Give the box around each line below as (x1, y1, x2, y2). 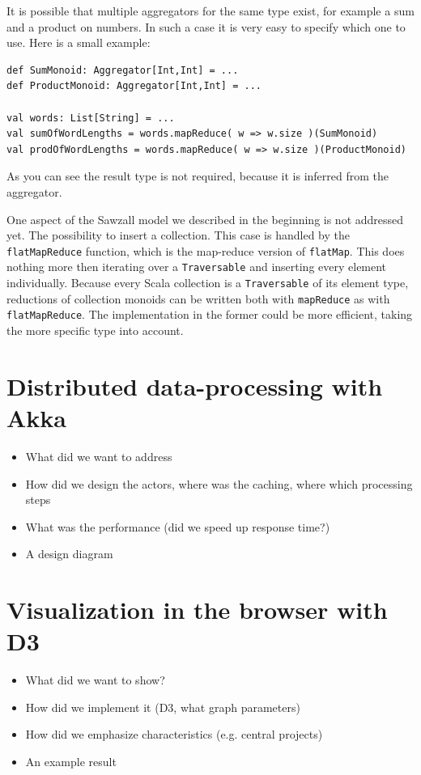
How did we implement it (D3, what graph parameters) (25, 698, 300, 715)
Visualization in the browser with (6, 593, 388, 626)
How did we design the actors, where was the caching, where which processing (25, 475, 413, 492)
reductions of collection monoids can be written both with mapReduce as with (6, 290, 390, 307)
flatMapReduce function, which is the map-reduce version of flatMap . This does (6, 242, 405, 259)
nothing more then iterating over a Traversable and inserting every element (6, 258, 387, 275)
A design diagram (25, 545, 113, 562)
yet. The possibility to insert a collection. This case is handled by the (6, 227, 350, 244)
